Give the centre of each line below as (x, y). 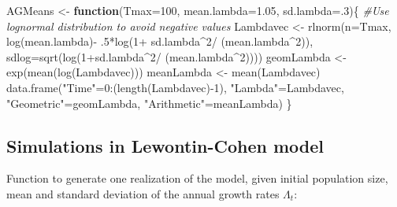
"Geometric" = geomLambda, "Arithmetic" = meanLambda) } (149, 103)
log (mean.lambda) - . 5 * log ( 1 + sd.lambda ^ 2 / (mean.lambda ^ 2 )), (160, 41)
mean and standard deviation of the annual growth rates (143, 193)
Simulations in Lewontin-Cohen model (165, 145)
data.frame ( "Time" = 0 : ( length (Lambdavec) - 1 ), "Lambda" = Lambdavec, (175, 87)
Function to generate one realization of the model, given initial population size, (197, 178)
